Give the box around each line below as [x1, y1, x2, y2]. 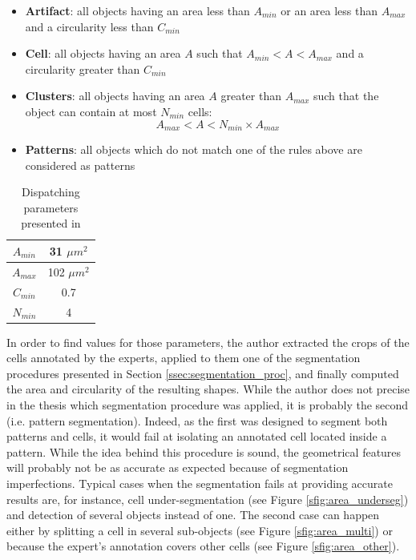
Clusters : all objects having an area [25, 87, 205, 104]
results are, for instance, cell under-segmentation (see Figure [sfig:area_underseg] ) [6, 490, 409, 507]
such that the [313, 87, 379, 104]
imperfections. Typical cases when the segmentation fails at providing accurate [6, 474, 393, 491]
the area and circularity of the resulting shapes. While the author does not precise [6, 381, 410, 397]
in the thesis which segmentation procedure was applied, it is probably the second [6, 396, 409, 413]
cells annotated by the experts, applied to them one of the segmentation [6, 349, 361, 366]
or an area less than [281, 2, 378, 18]
